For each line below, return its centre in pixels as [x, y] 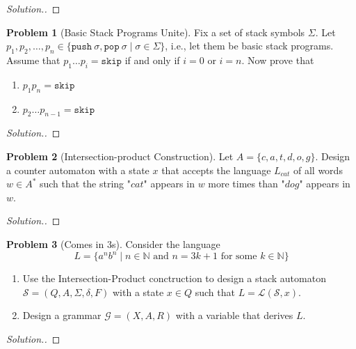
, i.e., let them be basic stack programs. [249, 46]
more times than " [246, 184]
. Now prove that [278, 60]
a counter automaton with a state [78, 170]
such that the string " [85, 184]
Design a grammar [62, 315]
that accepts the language [216, 170]
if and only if [152, 60]
